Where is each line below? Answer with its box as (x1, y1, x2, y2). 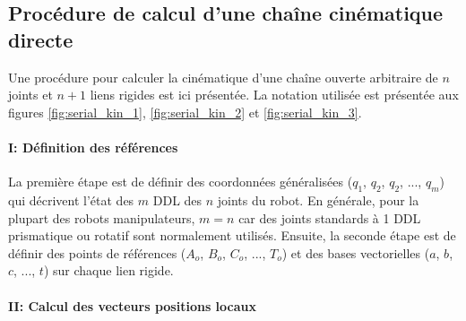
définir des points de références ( (8, 243, 186, 262)
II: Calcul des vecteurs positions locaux (8, 296, 256, 315)
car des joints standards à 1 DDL (238, 208, 421, 227)
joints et (8, 85, 53, 104)
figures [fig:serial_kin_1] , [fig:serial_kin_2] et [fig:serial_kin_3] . (8, 102, 362, 121)
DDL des (152, 190, 203, 209)
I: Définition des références (8, 137, 178, 156)
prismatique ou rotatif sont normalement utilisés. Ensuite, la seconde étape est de (8, 226, 456, 245)
